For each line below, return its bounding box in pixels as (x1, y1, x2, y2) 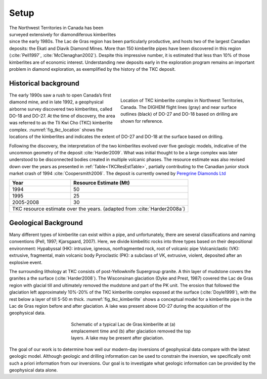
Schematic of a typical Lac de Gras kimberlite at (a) (71, 321, 176, 327)
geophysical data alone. (9, 367, 58, 373)
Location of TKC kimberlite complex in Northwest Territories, (120, 97, 244, 103)
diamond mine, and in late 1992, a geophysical (9, 99, 104, 105)
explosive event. (9, 259, 43, 265)
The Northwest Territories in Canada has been (9, 25, 104, 31)
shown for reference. (120, 118, 163, 124)
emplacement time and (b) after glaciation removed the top (71, 328, 191, 334)
